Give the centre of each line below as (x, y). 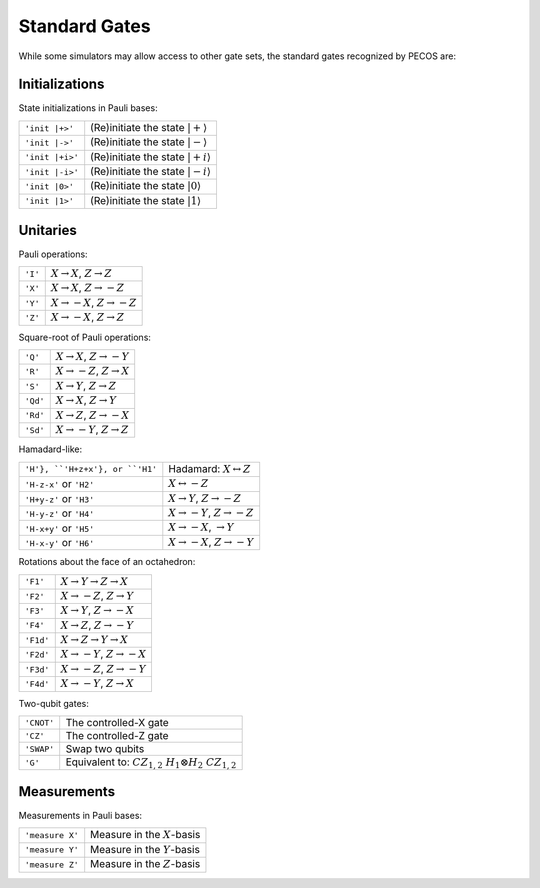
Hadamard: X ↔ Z (209, 468)
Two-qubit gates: (54, 703)
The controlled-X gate (117, 723)
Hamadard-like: (50, 449)
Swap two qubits (105, 749)
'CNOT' (39, 722)
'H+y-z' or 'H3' (59, 498)
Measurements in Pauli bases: (80, 815)
